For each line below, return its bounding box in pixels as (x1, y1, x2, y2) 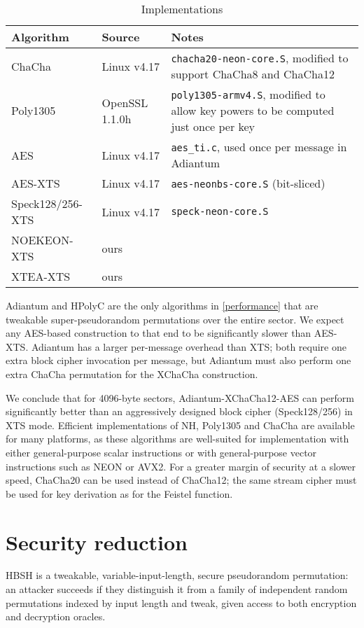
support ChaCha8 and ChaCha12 (171, 66, 335, 82)
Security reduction (6, 527, 188, 556)
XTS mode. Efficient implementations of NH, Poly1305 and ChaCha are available (6, 417, 355, 432)
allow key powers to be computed (171, 102, 335, 118)
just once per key (171, 118, 255, 134)
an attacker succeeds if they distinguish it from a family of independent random (6, 582, 348, 596)
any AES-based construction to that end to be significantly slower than (6, 326, 311, 340)
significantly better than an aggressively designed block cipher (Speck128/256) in (6, 404, 353, 419)
